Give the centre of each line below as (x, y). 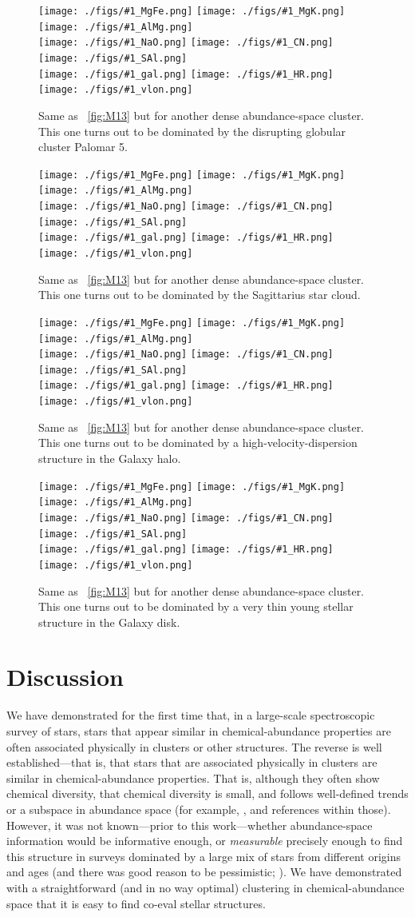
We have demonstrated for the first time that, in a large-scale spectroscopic (191, 715)
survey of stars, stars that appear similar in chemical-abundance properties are (199, 731)
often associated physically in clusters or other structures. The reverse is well (194, 746)
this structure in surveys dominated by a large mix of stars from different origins (204, 856)
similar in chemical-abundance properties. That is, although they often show (193, 777)
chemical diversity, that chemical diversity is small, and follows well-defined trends (207, 793)
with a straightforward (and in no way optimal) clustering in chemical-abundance (206, 887)
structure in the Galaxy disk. (109, 622)
